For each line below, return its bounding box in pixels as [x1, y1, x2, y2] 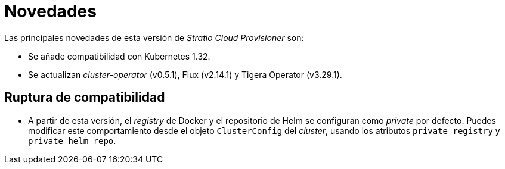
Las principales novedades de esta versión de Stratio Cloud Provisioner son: [4, 32, 304, 43]
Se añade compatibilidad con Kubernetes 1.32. [28, 51, 210, 61]
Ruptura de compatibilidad [4, 90, 165, 105]
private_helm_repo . [28, 135, 116, 146]
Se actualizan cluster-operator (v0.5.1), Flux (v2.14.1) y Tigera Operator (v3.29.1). [28, 69, 342, 80]
